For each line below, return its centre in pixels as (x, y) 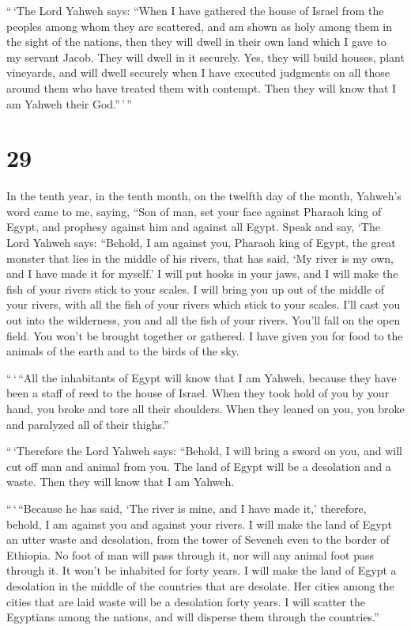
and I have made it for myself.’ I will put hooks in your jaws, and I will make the (202, 273)
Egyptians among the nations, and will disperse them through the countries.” (193, 617)
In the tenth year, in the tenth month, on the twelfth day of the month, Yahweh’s (204, 196)
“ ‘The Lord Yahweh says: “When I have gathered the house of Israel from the (195, 10)
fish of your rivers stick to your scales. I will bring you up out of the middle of (196, 288)
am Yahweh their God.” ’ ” (69, 103)
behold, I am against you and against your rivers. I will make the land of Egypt (199, 524)
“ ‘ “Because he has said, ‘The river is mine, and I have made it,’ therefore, (187, 508)
